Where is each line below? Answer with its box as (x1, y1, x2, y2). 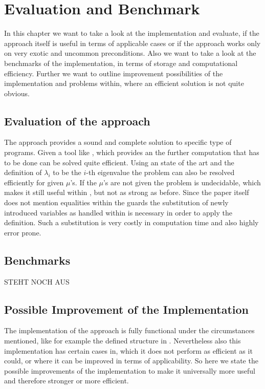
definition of (4, 167, 42, 178)
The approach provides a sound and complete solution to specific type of (4, 137, 232, 147)
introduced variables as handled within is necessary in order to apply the (4, 207, 232, 218)
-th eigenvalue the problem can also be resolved (86, 167, 235, 178)
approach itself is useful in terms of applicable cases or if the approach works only (4, 37, 261, 48)
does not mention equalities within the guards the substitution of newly (4, 197, 229, 208)
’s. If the (70, 177, 97, 187)
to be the (53, 167, 81, 178)
